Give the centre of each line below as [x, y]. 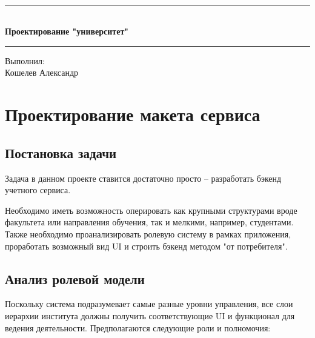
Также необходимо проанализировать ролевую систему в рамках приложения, [148, 234]
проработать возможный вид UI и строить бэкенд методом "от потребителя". [146, 246]
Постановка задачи [61, 152]
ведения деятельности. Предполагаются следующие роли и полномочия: [138, 327]
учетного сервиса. [38, 190]
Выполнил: [25, 60]
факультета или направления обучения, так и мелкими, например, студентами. [149, 222]
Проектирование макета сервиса [133, 114]
